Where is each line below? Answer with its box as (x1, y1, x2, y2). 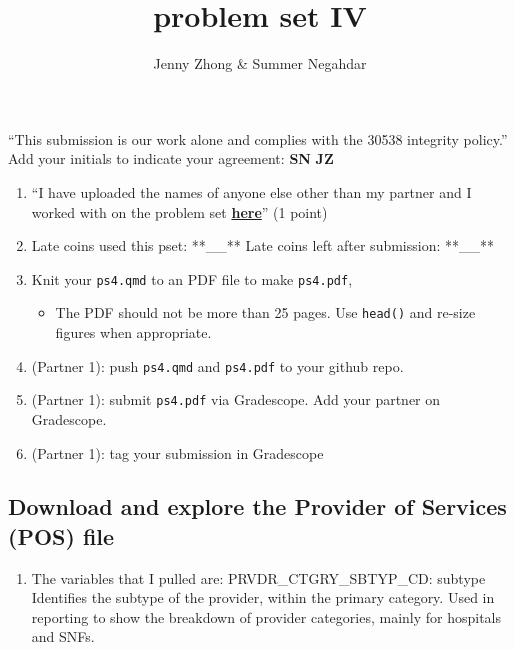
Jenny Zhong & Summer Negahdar (153, 53, 367, 74)
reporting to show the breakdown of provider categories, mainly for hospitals (31, 606, 502, 627)
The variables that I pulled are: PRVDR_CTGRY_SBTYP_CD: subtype (31, 567, 486, 588)
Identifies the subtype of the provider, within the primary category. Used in (31, 587, 495, 608)
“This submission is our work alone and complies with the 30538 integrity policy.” (8, 128, 508, 149)
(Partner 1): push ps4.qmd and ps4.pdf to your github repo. (31, 355, 404, 376)
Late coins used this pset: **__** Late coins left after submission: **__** (31, 235, 495, 256)
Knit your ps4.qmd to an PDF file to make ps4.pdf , (31, 268, 353, 289)
